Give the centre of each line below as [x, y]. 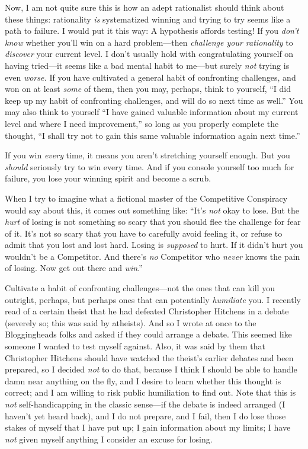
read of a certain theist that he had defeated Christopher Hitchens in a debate [147, 311]
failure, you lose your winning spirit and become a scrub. [108, 178]
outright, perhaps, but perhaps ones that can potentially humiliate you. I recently [153, 299]
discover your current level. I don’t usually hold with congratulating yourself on [149, 54]
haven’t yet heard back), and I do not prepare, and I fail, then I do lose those [145, 415]
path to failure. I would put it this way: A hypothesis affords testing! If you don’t [152, 31]
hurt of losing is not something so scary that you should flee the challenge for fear [153, 222]
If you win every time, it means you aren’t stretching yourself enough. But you [147, 155]
